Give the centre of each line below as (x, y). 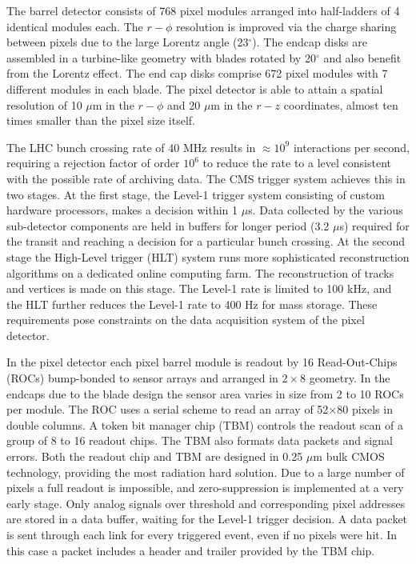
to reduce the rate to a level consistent (297, 163)
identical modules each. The (75, 26)
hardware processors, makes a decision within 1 (122, 210)
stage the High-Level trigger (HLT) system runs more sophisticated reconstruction (208, 256)
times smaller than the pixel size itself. (101, 120)
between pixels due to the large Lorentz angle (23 (128, 42)
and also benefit (362, 57)
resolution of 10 (44, 104)
